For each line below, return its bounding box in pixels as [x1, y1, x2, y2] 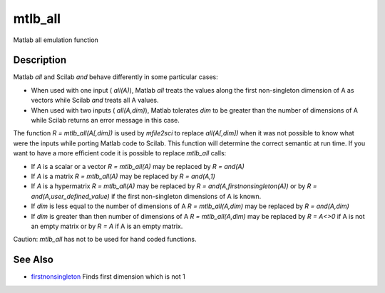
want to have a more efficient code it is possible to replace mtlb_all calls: [13, 149, 227, 158]
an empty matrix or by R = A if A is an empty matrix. [31, 222, 183, 230]
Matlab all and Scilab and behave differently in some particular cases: [13, 73, 219, 81]
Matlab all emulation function [13, 36, 99, 44]
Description [13, 54, 67, 66]
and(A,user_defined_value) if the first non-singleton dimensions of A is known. [31, 192, 262, 200]
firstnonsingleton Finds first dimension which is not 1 [31, 272, 185, 281]
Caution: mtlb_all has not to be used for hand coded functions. [13, 235, 197, 244]
